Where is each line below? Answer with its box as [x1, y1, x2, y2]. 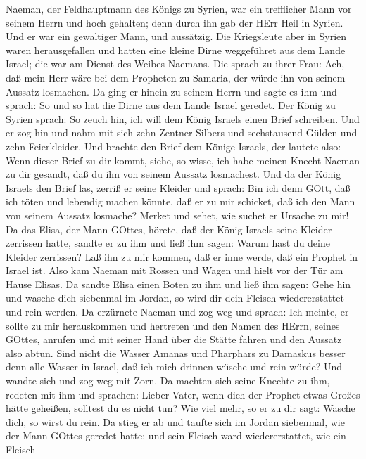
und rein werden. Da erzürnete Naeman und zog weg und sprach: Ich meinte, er [6, 304, 349, 319]
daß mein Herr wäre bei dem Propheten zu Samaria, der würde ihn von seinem [6, 70, 346, 84]
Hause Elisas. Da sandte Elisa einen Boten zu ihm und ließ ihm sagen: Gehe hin [6, 276, 351, 291]
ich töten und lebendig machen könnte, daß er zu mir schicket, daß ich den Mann [6, 194, 355, 209]
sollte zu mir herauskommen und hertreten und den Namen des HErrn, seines [6, 318, 340, 332]
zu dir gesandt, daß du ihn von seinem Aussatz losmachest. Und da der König [6, 167, 341, 181]
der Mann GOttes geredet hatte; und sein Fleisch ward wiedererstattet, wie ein [6, 428, 346, 443]
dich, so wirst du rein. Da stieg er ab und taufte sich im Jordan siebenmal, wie [6, 414, 345, 429]
